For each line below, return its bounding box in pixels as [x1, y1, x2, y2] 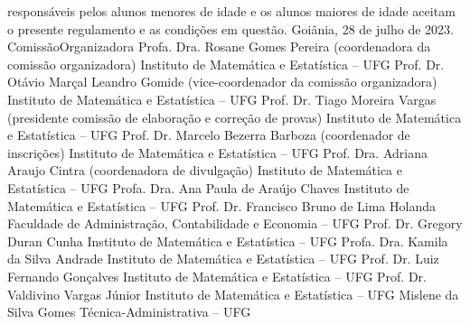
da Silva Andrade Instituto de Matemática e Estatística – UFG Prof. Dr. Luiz [7, 249, 439, 268]
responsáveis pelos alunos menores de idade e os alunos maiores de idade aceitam [7, 2, 456, 20]
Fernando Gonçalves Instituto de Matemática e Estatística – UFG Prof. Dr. [7, 266, 427, 285]
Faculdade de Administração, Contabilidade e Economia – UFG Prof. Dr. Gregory [7, 214, 463, 233]
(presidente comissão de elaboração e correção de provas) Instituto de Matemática [7, 107, 462, 126]
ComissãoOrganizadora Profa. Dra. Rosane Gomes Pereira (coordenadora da [7, 37, 431, 56]
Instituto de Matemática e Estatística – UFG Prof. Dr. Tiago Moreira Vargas [7, 89, 437, 108]
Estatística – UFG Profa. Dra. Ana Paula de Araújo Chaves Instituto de [7, 178, 409, 197]
